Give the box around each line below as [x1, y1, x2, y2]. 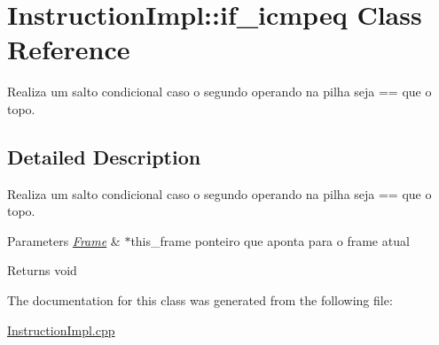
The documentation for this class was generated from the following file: [7, 291, 393, 310]
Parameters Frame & [7, 231, 121, 249]
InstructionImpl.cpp [7, 320, 115, 339]
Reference [7, 31, 130, 67]
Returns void [7, 261, 77, 280]
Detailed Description [7, 142, 201, 170]
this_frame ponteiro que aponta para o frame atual [130, 231, 410, 249]
